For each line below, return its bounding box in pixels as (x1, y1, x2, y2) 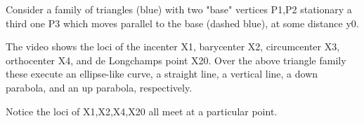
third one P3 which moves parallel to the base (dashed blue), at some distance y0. (6, 15, 359, 30)
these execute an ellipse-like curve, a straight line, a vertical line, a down (6, 66, 318, 81)
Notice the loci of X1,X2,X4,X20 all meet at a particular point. (6, 103, 278, 118)
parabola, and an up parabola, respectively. (6, 80, 193, 94)
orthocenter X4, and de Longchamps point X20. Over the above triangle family (6, 52, 346, 67)
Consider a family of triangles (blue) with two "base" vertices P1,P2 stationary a (6, 2, 352, 16)
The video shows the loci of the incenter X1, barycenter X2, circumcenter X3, (6, 39, 340, 54)
